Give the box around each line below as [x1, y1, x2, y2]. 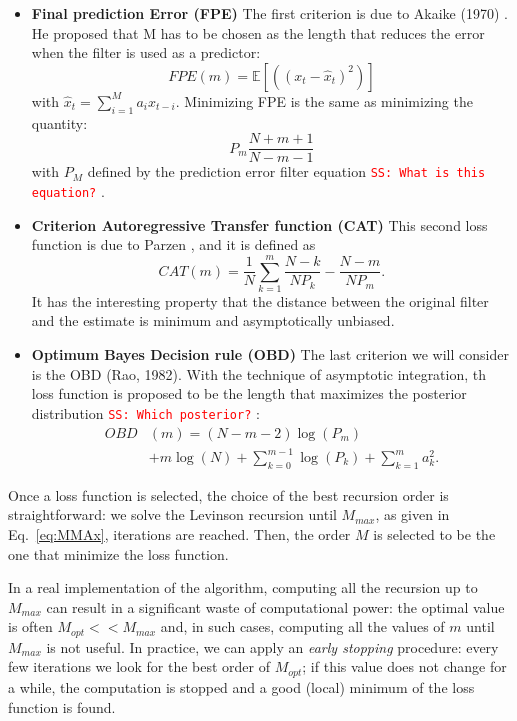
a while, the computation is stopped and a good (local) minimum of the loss [8, 676, 475, 697]
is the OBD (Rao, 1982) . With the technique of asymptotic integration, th [31, 363, 487, 384]
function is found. [8, 696, 116, 717]
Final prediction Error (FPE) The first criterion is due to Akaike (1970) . [31, 3, 508, 23]
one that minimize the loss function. [8, 543, 229, 564]
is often [8, 616, 53, 637]
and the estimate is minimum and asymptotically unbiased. [31, 310, 395, 331]
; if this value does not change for [302, 656, 507, 677]
